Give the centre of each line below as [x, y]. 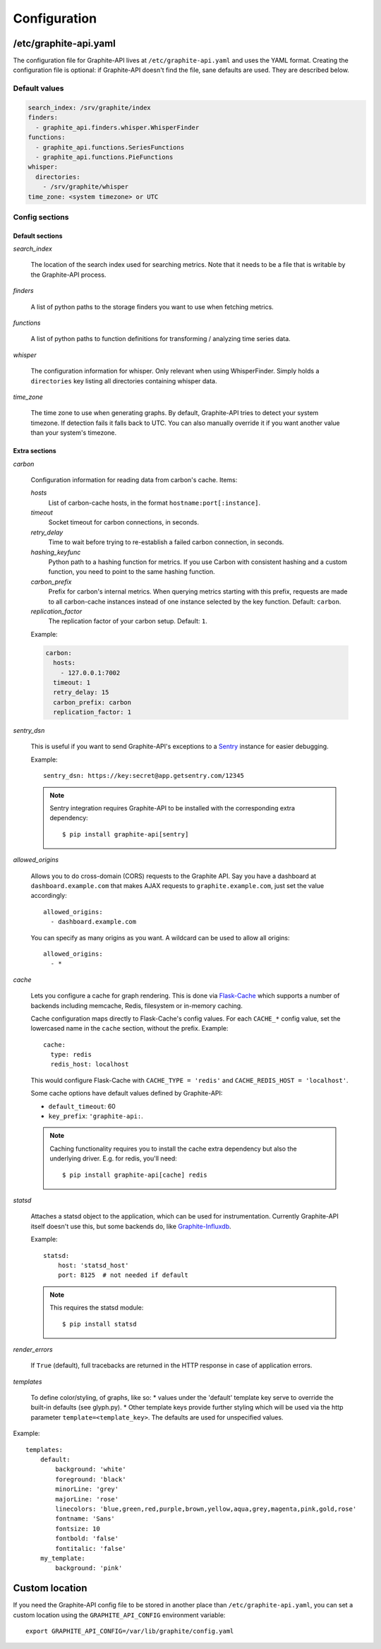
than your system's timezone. [74, 433]
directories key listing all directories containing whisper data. [124, 380]
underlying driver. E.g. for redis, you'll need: [114, 1158]
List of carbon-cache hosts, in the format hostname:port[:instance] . [155, 503]
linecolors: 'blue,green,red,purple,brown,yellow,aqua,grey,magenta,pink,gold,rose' [206, 1509]
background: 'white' [91, 1469]
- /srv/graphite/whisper [86, 187]
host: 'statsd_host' [93, 1265]
